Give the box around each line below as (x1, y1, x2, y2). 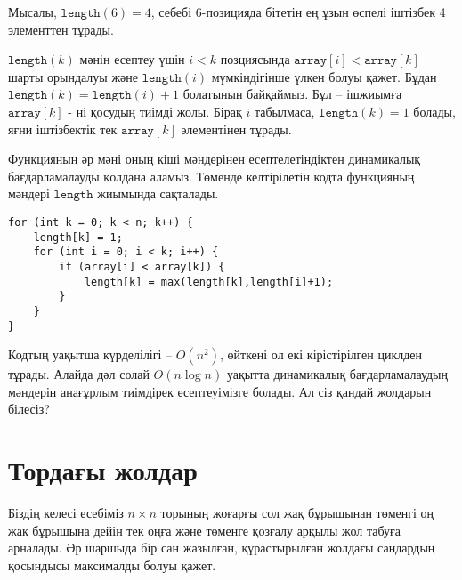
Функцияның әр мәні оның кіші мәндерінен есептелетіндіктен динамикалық (8, 149, 421, 168)
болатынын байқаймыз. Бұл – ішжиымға (182, 85, 402, 103)
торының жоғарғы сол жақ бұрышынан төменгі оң (160, 503, 434, 522)
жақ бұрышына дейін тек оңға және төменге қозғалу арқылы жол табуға (8, 520, 401, 539)
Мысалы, (8, 3, 57, 20)
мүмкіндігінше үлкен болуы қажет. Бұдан (211, 67, 437, 85)
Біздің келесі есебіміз (8, 503, 124, 522)
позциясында (220, 50, 290, 68)
